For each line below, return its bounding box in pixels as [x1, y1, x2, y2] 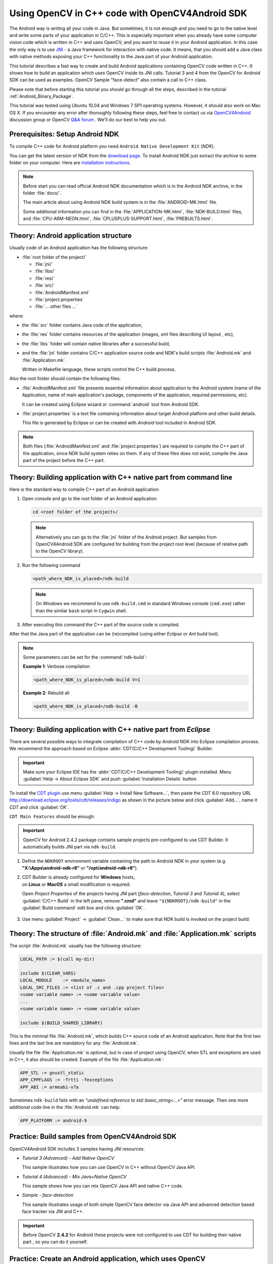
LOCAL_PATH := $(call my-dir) [20, 956, 95, 962]
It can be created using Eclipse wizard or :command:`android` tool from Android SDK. [22, 401, 200, 407]
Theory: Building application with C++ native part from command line [9, 473, 233, 481]
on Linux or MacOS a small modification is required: [22, 881, 131, 887]
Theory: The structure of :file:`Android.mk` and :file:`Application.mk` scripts [9, 929, 256, 938]
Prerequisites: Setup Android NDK [9, 130, 119, 139]
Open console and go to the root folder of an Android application [22, 495, 157, 502]
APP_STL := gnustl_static [20, 1070, 84, 1075]
